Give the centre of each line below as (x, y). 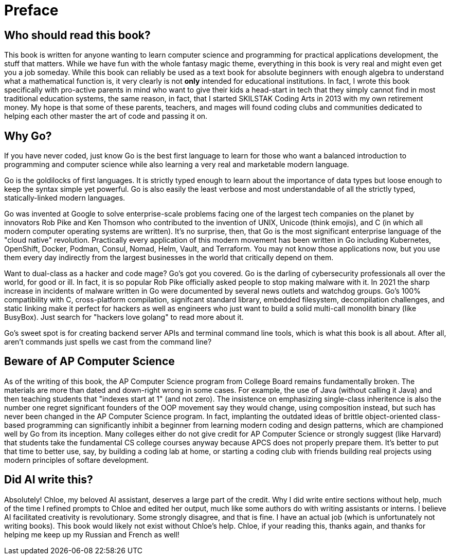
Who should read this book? (77, 35)
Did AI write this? (49, 480)
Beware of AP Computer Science (89, 362)
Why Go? (28, 136)
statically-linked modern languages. (65, 198)
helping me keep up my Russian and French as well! (92, 534)
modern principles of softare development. (77, 460)
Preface (31, 10)
